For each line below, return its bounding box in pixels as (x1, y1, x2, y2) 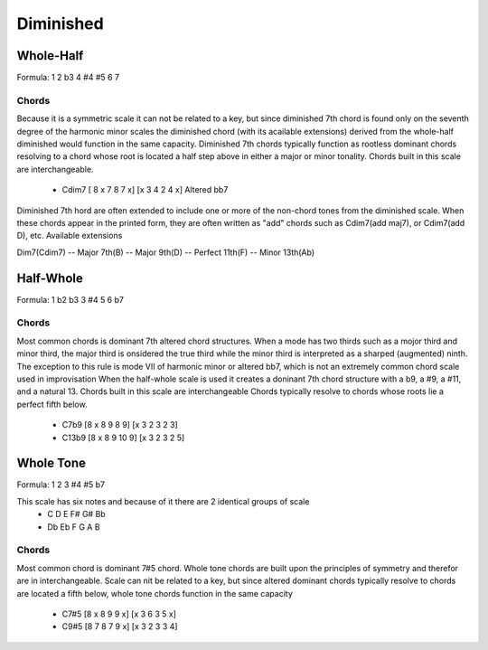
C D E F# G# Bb (47, 509, 106, 520)
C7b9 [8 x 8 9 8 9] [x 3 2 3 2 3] (61, 419, 178, 430)
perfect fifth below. (16, 399, 88, 410)
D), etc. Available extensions (16, 231, 123, 241)
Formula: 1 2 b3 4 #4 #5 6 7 (16, 72, 120, 83)
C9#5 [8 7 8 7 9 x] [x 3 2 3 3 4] (61, 621, 178, 632)
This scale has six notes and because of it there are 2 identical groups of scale (16, 495, 310, 506)
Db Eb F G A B (47, 521, 100, 532)
